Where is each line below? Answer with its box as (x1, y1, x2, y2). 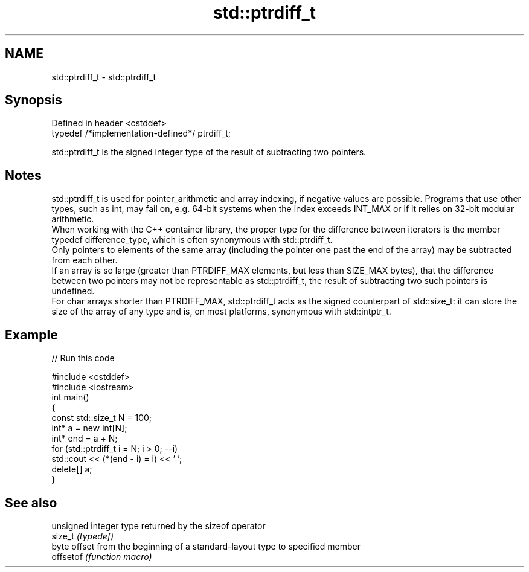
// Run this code (51, 353, 115, 364)
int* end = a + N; (51, 433, 118, 444)
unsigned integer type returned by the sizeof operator (51, 520, 266, 531)
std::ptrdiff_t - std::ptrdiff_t (51, 71, 156, 82)
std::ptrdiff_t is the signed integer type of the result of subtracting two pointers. (51, 147, 367, 158)
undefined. (51, 286, 95, 297)
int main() (51, 392, 89, 403)
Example (5, 327, 58, 342)
